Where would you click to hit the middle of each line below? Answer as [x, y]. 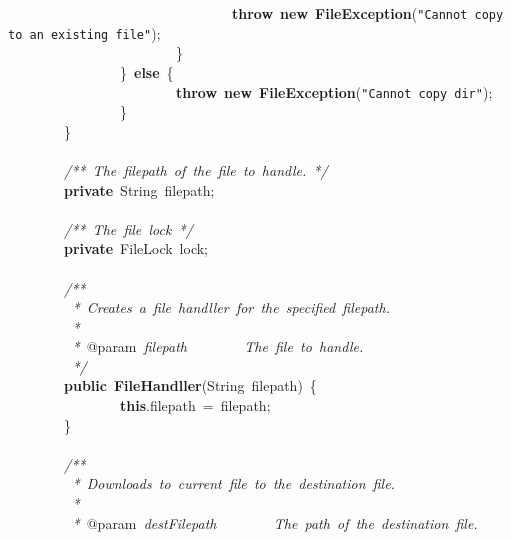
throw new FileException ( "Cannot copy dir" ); [334, 91]
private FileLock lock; [136, 248]
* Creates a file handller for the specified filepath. [231, 307]
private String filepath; [139, 189]
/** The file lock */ [128, 228]
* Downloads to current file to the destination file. [233, 483]
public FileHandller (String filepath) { [190, 385]
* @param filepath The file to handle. [218, 346]
